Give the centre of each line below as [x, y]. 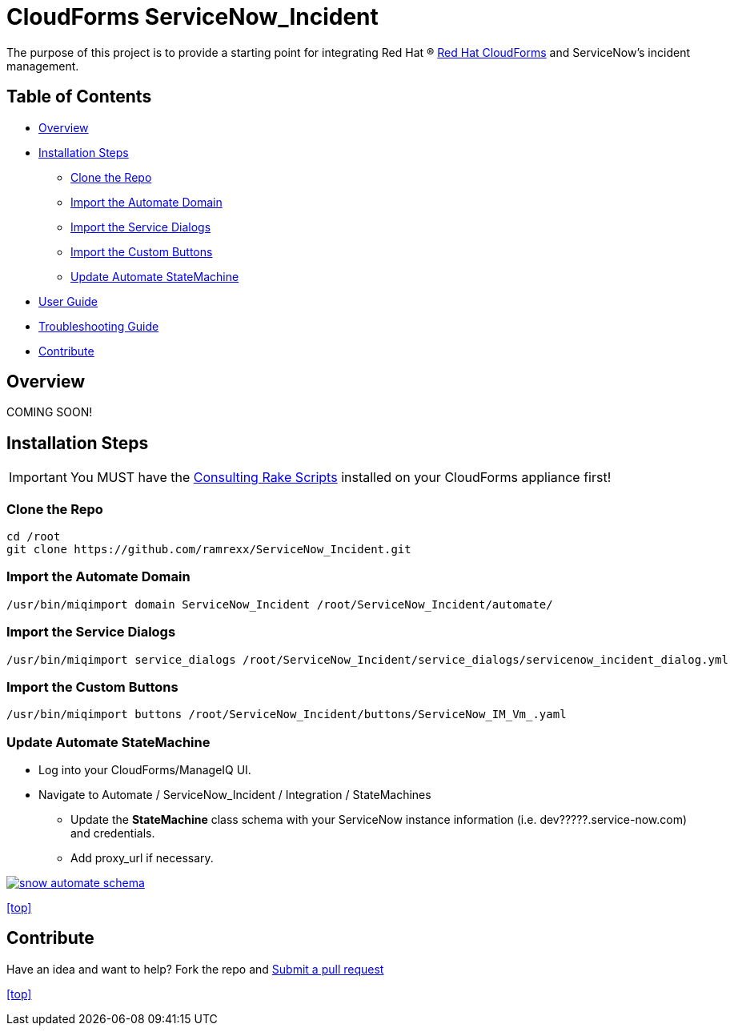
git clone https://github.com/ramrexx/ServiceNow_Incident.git [209, 550]
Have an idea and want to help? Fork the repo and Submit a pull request [195, 969]
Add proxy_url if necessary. [142, 858]
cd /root [34, 537]
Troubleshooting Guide [99, 326]
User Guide [68, 301]
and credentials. [113, 833]
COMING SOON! [50, 412]
